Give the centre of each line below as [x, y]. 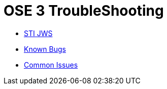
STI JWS [38, 33]
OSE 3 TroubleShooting [84, 11]
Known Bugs [45, 49]
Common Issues [51, 65]
